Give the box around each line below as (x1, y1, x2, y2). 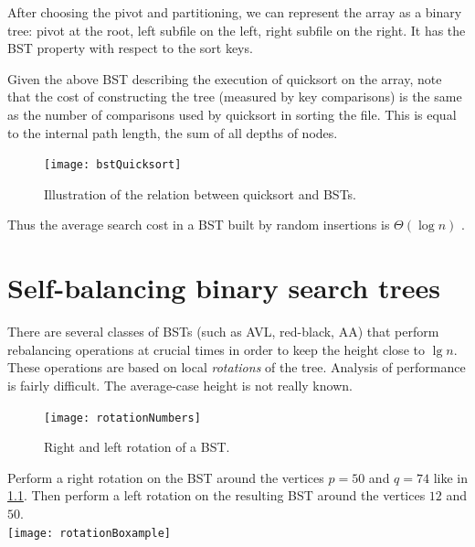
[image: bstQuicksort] (44, 158, 182, 172)
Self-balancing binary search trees (7, 269, 440, 306)
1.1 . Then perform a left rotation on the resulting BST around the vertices (7, 486, 426, 505)
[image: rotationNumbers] (44, 411, 201, 424)
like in (433, 467, 468, 487)
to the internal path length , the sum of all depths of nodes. (7, 123, 338, 142)
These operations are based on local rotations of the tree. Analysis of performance (7, 358, 466, 377)
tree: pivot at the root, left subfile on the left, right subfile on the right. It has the (7, 20, 466, 39)
